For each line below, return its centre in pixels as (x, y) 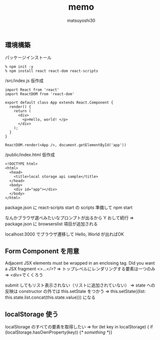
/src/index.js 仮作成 (24, 81)
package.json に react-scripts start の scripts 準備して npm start (69, 207)
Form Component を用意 (42, 251)
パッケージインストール (28, 58)
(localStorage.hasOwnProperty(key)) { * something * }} (59, 332)
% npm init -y (19, 67)
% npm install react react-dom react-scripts (51, 71)
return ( (22, 111)
